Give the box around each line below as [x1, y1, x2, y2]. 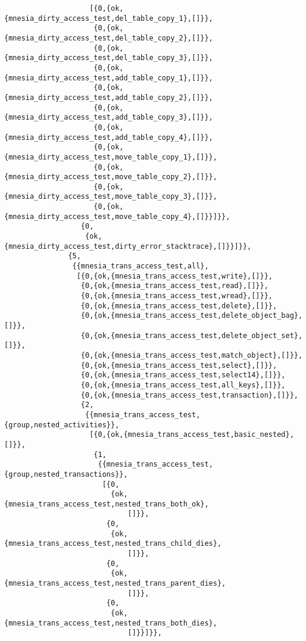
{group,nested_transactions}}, [4, 470, 128, 479]
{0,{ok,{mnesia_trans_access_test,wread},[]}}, [80, 292, 273, 301]
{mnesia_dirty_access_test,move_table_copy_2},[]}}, [4, 173, 217, 182]
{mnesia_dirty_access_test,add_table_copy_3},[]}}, [4, 113, 213, 122]
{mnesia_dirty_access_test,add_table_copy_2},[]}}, [4, 93, 213, 102]
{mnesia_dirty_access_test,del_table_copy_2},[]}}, [4, 33, 213, 42]
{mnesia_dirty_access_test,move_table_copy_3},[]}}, [4, 192, 217, 201]
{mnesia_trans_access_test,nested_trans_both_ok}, [4, 499, 209, 508]
